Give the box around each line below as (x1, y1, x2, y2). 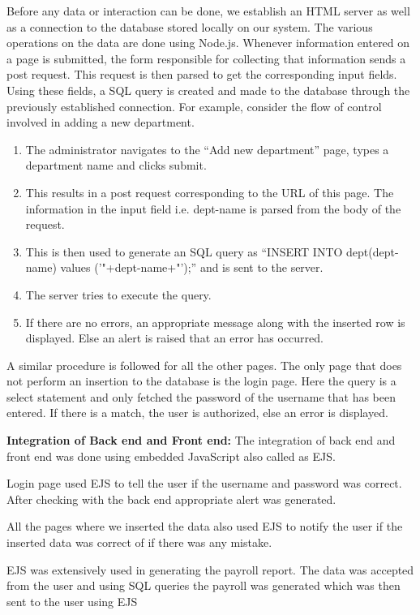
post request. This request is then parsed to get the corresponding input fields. (6, 66, 397, 83)
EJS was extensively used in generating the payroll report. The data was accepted (6, 561, 414, 578)
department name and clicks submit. (25, 157, 207, 174)
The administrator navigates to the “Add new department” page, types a (25, 140, 389, 157)
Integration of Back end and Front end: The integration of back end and (6, 432, 396, 449)
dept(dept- (346, 243, 399, 260)
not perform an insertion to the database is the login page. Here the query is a (6, 372, 396, 389)
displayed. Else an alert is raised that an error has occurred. (25, 329, 324, 346)
